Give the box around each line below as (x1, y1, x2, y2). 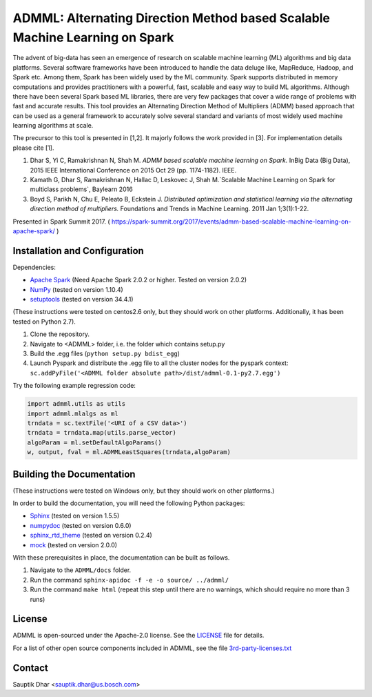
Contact (12, 662, 48, 674)
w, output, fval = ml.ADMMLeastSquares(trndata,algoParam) (27, 449, 231, 456)
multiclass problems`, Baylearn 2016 (30, 185, 134, 193)
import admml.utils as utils (27, 400, 126, 408)
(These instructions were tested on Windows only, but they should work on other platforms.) (12, 487, 275, 495)
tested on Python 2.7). (12, 317, 76, 326)
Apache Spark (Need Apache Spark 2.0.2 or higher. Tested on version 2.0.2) (30, 276, 247, 284)
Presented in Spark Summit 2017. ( (12, 217, 110, 226)
